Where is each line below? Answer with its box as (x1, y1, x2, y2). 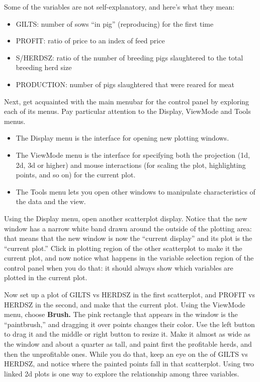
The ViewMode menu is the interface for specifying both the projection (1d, (16, 149, 250, 160)
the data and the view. (16, 196, 86, 207)
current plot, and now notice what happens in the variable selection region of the (4, 252, 254, 263)
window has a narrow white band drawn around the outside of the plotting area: (4, 223, 252, 233)
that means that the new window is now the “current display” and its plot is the (4, 233, 252, 243)
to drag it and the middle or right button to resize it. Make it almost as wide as (4, 329, 250, 339)
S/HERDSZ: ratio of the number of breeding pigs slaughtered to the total (16, 52, 243, 62)
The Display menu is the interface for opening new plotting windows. (16, 133, 229, 143)
